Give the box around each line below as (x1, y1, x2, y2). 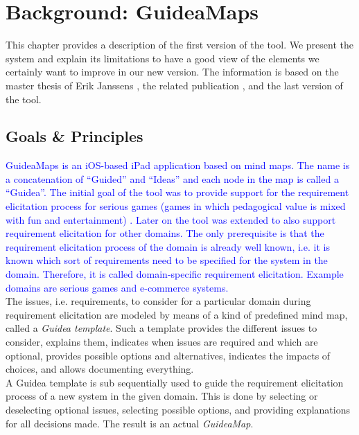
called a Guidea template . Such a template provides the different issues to (6, 321, 317, 335)
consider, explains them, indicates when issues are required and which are (6, 335, 318, 349)
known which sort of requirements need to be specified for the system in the (6, 253, 328, 267)
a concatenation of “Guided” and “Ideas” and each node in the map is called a (6, 171, 339, 186)
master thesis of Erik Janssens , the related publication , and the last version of (6, 78, 343, 92)
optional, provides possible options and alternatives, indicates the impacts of (6, 348, 331, 362)
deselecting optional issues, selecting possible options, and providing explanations (6, 402, 350, 416)
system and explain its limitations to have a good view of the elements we (6, 51, 319, 65)
